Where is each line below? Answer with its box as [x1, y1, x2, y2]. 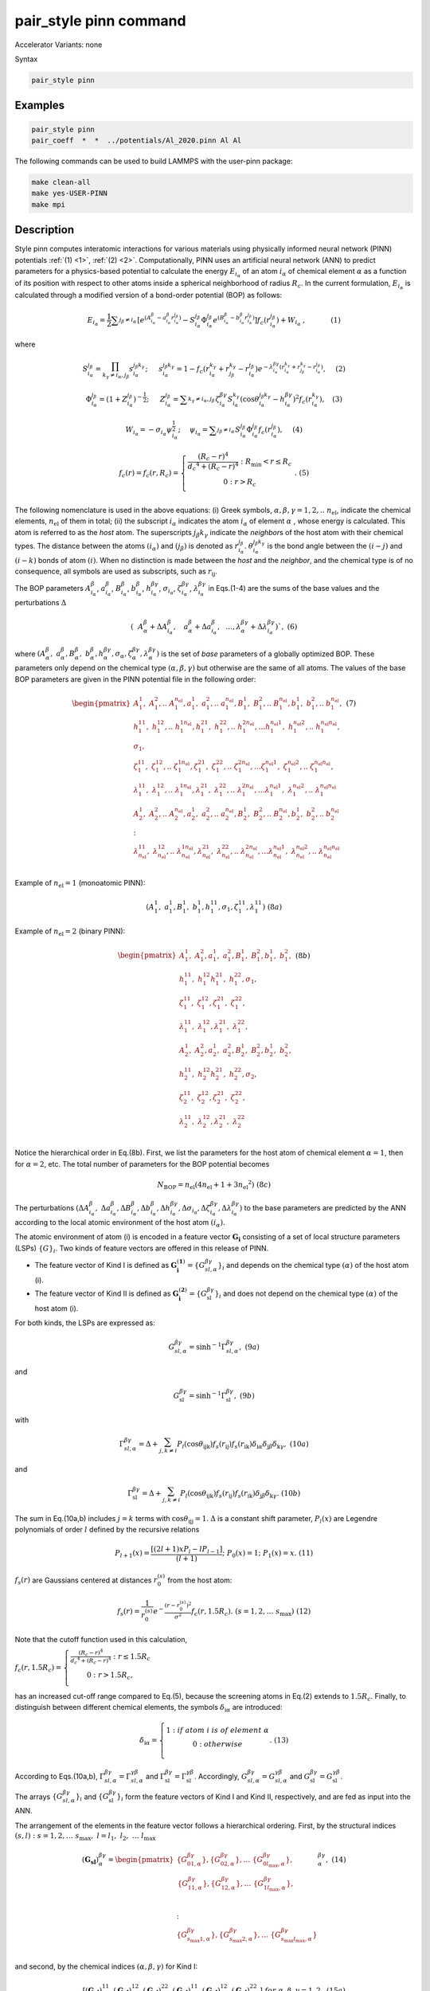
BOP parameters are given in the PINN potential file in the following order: [14, 674, 256, 684]
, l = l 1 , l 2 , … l [90, 1831, 145, 1842]
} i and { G [75, 1792, 109, 1803]
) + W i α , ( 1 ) [276, 315, 342, 327]
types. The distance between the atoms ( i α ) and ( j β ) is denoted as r [14, 541, 239, 553]
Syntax [14, 54, 38, 64]
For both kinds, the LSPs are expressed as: [14, 1318, 155, 1328]
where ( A [14, 649, 46, 659]
